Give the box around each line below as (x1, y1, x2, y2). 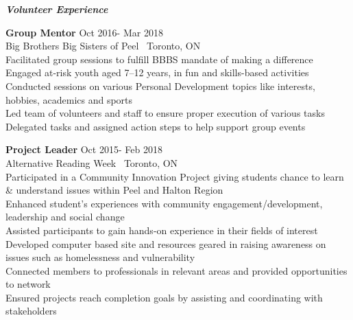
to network (5, 277, 51, 291)
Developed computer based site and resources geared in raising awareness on (5, 236, 326, 251)
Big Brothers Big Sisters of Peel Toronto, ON (5, 38, 201, 53)
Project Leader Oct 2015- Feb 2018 (5, 142, 162, 157)
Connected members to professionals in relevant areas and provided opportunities (5, 263, 348, 277)
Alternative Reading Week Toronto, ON (5, 155, 178, 170)
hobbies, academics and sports (5, 92, 133, 106)
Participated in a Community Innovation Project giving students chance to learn (5, 169, 344, 183)
